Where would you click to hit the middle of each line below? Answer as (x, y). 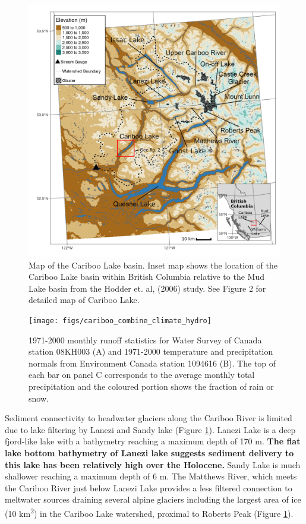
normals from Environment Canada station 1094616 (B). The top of (152, 363)
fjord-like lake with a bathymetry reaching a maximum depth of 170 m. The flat (153, 441)
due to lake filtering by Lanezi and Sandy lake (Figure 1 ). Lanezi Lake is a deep (150, 429)
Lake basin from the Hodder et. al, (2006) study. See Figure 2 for (147, 288)
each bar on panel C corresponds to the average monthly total (142, 375)
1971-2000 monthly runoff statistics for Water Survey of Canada (145, 340)
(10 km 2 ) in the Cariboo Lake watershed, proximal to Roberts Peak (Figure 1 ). (149, 512)
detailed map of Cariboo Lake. (84, 300)
